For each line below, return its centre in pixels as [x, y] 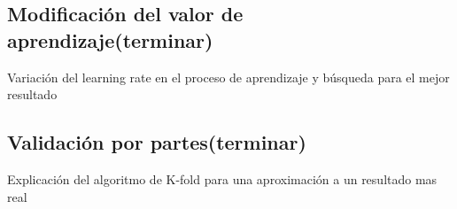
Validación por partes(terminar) [157, 142]
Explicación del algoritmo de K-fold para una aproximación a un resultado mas [222, 178]
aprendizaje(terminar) [110, 39]
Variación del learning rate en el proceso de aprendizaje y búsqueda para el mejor [228, 77]
